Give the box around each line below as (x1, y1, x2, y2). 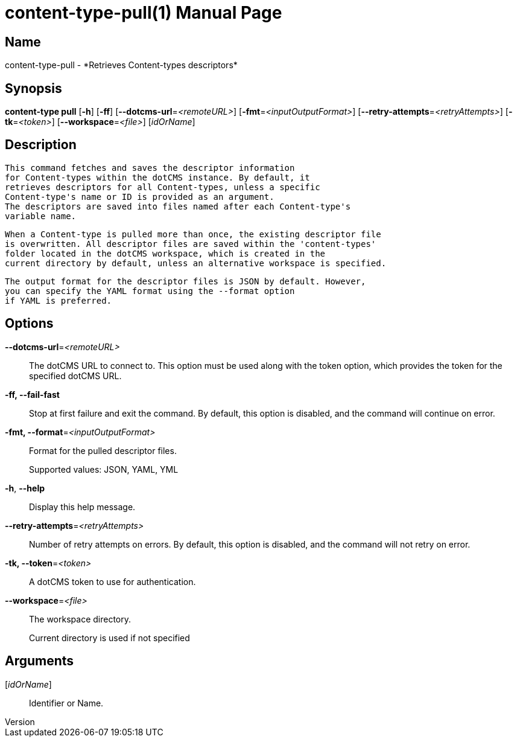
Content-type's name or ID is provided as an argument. (5, 191, 274, 202)
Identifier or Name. (29, 697, 104, 708)
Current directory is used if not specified (29, 632, 190, 643)
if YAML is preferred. (5, 295, 112, 305)
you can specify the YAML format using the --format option (5, 286, 295, 296)
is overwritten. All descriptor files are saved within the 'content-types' (5, 238, 376, 249)
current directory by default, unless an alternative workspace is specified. (5, 258, 387, 268)
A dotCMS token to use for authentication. (29, 576, 196, 587)
